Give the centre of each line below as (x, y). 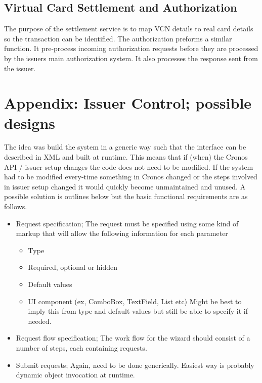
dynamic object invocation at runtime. (75, 375)
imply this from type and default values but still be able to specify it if (138, 311)
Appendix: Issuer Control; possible (128, 103)
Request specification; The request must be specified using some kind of (127, 223)
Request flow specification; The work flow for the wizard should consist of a (133, 338)
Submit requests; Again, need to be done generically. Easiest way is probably (135, 365)
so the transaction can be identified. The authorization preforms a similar (118, 38)
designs (30, 123)
